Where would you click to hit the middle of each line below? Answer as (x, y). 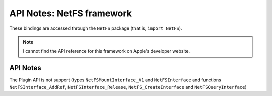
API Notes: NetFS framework (71, 13)
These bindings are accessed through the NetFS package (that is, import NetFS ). (96, 28)
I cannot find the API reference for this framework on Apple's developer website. (107, 51)
